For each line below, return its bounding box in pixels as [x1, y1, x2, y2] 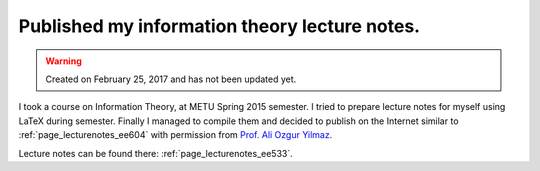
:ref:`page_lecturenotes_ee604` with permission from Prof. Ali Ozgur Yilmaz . [18, 129, 333, 141]
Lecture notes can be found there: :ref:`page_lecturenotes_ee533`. [18, 147, 294, 159]
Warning [45, 55, 82, 67]
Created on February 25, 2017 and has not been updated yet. [45, 73, 297, 85]
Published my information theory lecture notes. [18, 15, 420, 37]
